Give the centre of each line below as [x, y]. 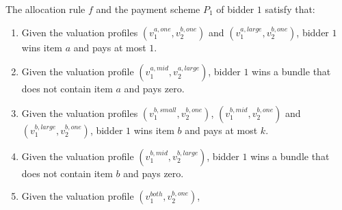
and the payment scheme [148, 9]
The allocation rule [45, 9]
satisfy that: [290, 9]
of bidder [235, 9]
